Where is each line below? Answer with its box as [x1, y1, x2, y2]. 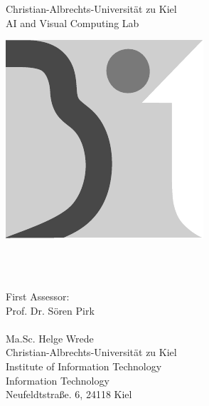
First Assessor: [6, 288, 70, 303]
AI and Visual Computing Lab [6, 15, 139, 30]
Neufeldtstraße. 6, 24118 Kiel [6, 387, 132, 402]
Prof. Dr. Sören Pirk [6, 303, 95, 318]
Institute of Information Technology [6, 358, 162, 373]
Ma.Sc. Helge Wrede [6, 330, 94, 345]
